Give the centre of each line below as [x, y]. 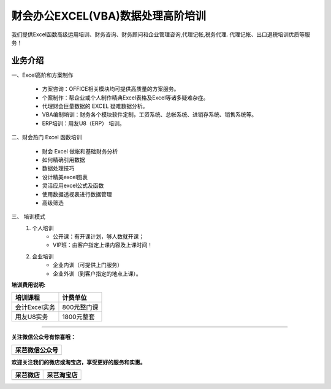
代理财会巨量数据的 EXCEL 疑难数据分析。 [95, 106]
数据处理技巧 [58, 168]
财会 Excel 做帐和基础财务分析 [80, 151]
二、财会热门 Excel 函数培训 [47, 137]
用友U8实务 [32, 317]
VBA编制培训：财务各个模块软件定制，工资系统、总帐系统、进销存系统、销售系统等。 [150, 115]
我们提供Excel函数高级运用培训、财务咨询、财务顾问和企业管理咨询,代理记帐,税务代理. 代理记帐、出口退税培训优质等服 [161, 34]
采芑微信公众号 [36, 350]
